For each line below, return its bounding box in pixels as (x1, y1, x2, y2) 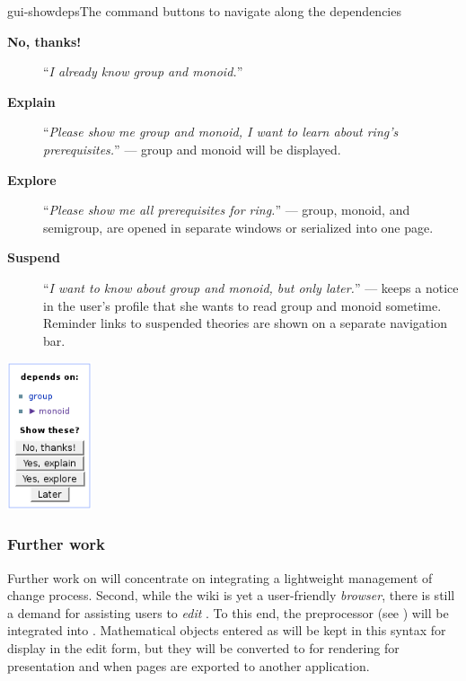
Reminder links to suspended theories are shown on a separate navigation (43, 314, 447, 332)
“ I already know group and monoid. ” (43, 62, 243, 81)
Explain (7, 92, 56, 111)
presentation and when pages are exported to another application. (7, 656, 370, 675)
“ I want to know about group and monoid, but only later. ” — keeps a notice (43, 278, 459, 296)
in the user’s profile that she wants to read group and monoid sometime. (43, 296, 442, 314)
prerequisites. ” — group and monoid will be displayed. (43, 139, 341, 158)
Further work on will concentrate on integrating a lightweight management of (7, 568, 433, 587)
